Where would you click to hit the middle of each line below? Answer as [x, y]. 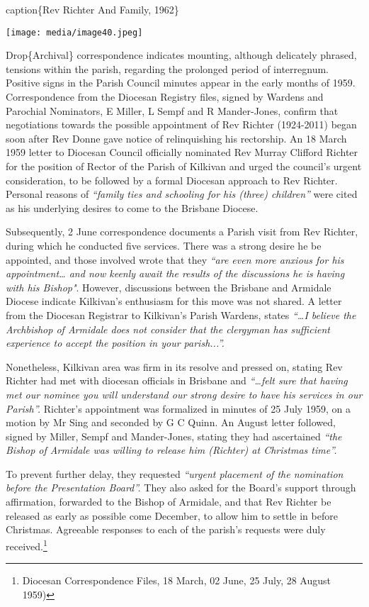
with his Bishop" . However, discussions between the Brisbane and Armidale [169, 287]
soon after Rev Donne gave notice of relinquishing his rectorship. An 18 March [176, 138]
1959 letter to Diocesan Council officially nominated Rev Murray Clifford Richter [182, 152]
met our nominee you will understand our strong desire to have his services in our [184, 394]
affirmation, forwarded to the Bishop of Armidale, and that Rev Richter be [169, 502]
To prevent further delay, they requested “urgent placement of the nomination [175, 473]
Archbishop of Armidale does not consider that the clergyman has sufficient [168, 329]
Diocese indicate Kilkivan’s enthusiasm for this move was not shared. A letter [174, 301]
